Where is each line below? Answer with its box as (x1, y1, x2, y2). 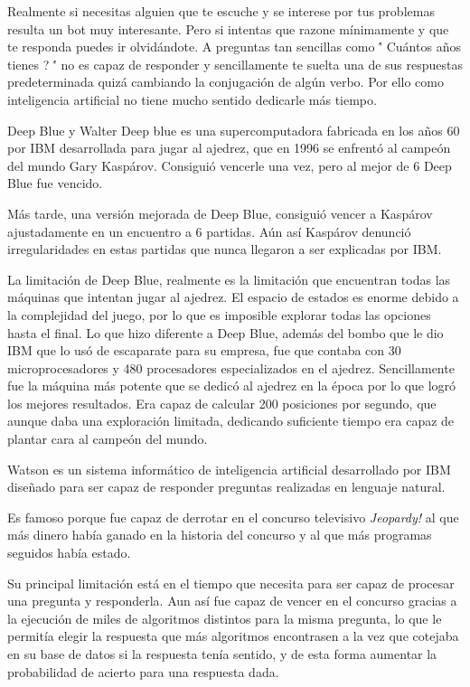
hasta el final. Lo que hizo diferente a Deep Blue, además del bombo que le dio (7, 323, 444, 342)
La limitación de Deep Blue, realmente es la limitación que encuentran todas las (7, 269, 451, 288)
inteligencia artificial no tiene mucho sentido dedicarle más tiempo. (7, 89, 377, 108)
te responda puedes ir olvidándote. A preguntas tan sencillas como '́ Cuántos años (7, 37, 461, 56)
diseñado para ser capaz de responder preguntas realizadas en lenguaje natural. (7, 477, 446, 496)
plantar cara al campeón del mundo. (7, 429, 208, 448)
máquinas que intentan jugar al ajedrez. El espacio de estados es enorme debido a (7, 287, 459, 306)
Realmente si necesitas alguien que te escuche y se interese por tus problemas (7, 2, 435, 20)
